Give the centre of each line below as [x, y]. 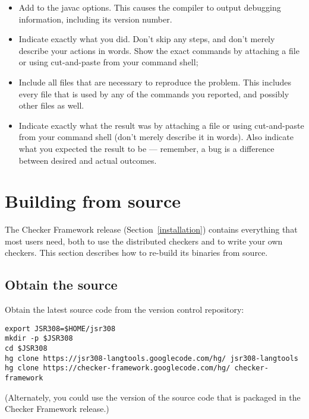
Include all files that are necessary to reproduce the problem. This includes [155, 82]
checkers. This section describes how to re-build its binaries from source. [136, 253]
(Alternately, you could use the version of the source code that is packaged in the [153, 397]
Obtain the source [61, 285]
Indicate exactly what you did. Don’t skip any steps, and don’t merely [147, 39]
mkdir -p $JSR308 [39, 339]
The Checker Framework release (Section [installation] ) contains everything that [151, 229]
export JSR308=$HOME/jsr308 [60, 328]
